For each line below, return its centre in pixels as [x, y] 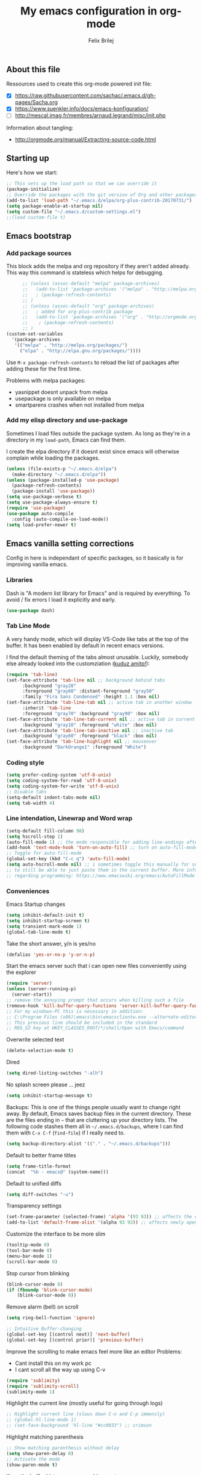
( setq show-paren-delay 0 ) [40, 1453]
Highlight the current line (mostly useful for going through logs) [85, 1403]
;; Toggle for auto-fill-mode [44, 853]
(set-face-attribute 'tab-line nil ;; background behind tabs [86, 680]
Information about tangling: [40, 128]
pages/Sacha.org [36, 102]
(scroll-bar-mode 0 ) [32, 1261]
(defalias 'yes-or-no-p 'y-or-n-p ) [51, 955]
